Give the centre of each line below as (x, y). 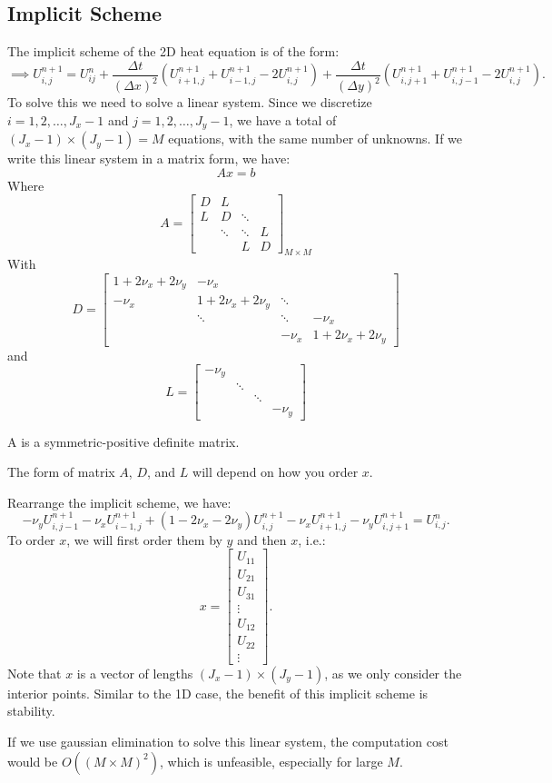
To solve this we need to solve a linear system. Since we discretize (190, 102)
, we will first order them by (144, 539)
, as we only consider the (393, 673)
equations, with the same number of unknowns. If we (315, 139)
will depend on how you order (276, 472)
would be (33, 761)
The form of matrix (61, 472)
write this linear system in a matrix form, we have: (149, 159)
